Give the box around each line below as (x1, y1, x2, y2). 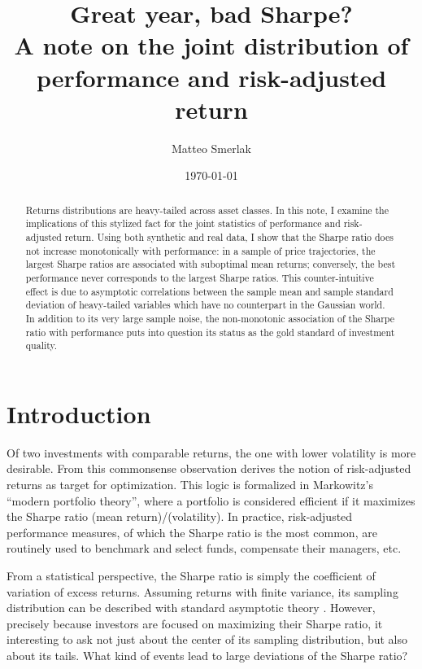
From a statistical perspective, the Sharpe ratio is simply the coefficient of (7, 566, 376, 584)
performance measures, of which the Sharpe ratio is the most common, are (7, 523, 377, 540)
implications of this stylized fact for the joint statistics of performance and (25, 216, 341, 230)
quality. (25, 339, 58, 352)
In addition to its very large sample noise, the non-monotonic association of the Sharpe (25, 311, 395, 325)
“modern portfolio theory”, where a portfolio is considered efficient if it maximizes (7, 492, 415, 509)
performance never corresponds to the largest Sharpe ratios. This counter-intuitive (25, 270, 374, 284)
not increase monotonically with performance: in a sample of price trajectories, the (25, 243, 376, 257)
